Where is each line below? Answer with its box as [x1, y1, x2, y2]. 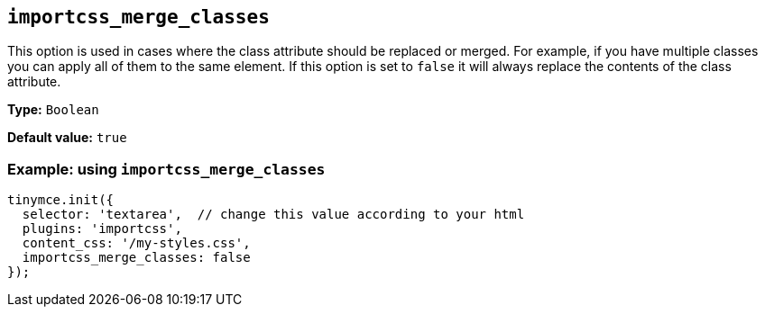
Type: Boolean [7, 102, 99, 118]
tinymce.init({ [7, 193, 115, 208]
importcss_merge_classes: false [22, 250, 251, 265]
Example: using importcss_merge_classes [7, 159, 326, 178]
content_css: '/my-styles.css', [22, 236, 251, 251]
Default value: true [7, 130, 127, 146]
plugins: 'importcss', [22, 221, 182, 237]
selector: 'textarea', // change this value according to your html [22, 207, 525, 222]
